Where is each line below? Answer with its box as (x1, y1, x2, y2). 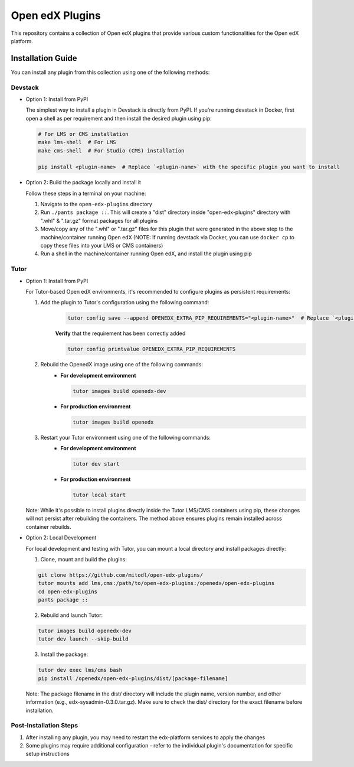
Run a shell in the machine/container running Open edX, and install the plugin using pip (40, 250, 252, 257)
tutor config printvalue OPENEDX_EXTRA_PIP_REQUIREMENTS (67, 346, 236, 353)
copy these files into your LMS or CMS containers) (40, 242, 163, 249)
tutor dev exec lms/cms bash (38, 667, 123, 674)
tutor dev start (73, 460, 120, 467)
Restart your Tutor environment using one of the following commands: (40, 434, 211, 441)
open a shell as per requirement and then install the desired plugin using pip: (25, 115, 212, 122)
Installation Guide (11, 53, 77, 63)
